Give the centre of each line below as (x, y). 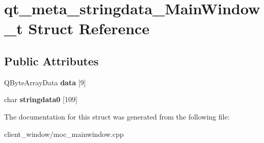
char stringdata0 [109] (41, 99)
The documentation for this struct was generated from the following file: (117, 116)
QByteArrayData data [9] (45, 82)
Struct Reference (89, 28)
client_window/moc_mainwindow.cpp (64, 134)
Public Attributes (51, 61)
